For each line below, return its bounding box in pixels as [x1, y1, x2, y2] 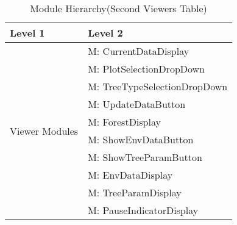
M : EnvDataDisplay [88, 168, 173, 182]
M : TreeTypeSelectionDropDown [88, 79, 228, 93]
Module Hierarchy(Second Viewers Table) [30, 1, 207, 15]
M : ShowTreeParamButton [88, 150, 202, 164]
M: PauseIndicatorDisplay [88, 203, 199, 217]
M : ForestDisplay [88, 115, 161, 129]
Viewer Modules [10, 123, 79, 138]
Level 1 [10, 26, 45, 40]
